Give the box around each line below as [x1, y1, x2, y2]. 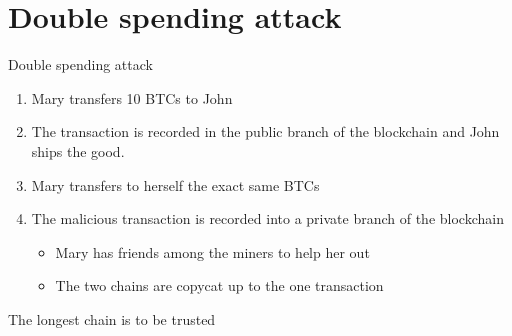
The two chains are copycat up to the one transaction [55, 275, 384, 296]
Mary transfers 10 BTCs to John [31, 87, 233, 108]
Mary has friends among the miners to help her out [55, 241, 370, 262]
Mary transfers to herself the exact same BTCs [31, 174, 320, 195]
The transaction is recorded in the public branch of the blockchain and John [31, 121, 500, 142]
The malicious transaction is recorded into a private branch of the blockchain [31, 208, 504, 229]
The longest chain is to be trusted [8, 308, 216, 329]
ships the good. [31, 140, 125, 161]
